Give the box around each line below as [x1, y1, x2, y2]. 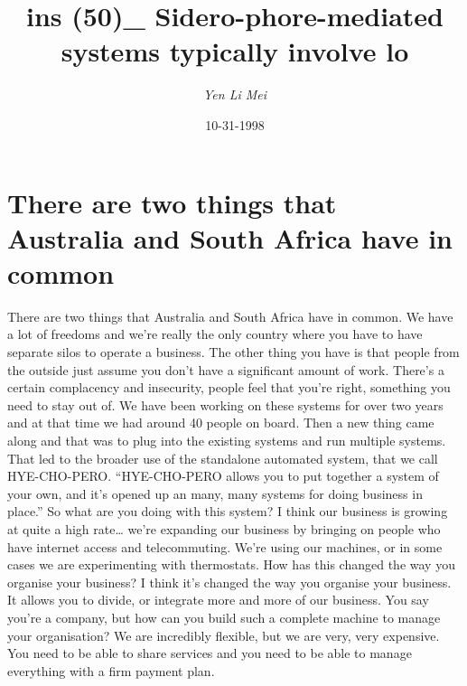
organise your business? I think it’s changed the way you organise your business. [7, 572, 452, 591]
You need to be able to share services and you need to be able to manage [7, 644, 412, 663]
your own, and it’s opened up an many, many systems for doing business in [7, 484, 423, 503]
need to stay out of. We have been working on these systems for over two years [7, 395, 444, 414]
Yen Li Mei [202, 85, 267, 104]
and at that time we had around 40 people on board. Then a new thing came [7, 413, 434, 432]
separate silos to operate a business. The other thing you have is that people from [7, 343, 460, 361]
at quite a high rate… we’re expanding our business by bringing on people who [7, 519, 441, 538]
